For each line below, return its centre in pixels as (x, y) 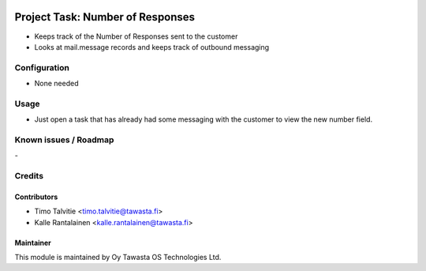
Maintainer (33, 243)
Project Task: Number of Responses (105, 17)
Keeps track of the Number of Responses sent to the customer (136, 36)
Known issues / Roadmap (64, 140)
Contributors (36, 197)
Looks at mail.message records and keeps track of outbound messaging (152, 47)
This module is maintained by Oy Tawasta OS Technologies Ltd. (118, 258)
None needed (56, 84)
